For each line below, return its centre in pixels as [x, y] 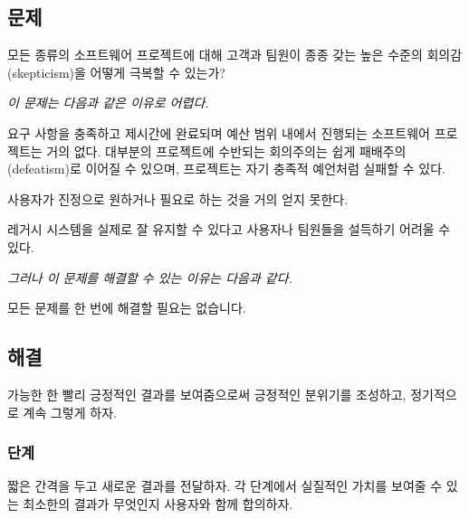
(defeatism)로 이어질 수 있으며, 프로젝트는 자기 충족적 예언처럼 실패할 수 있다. [226, 169]
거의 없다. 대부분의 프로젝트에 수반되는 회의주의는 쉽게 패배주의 [226, 151]
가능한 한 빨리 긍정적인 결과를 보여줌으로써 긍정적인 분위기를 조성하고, [207, 394]
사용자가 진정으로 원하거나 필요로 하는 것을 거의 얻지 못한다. [178, 198]
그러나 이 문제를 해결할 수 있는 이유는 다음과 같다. [150, 277]
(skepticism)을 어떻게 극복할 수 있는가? [116, 72]
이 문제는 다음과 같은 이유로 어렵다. [108, 103]
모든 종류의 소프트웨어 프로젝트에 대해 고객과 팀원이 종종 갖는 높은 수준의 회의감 [235, 55]
